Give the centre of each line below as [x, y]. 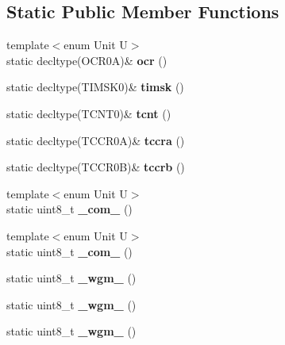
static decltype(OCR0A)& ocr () [87, 60]
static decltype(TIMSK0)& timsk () [95, 87]
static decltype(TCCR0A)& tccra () [96, 140]
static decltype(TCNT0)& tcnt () [89, 113]
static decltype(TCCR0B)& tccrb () [96, 167]
